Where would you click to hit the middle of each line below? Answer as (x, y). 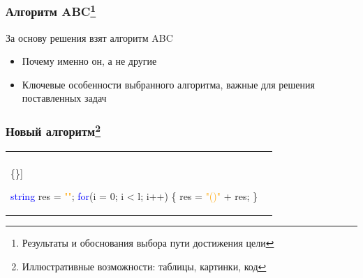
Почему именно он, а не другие (89, 61)
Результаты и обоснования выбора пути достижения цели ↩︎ (148, 243)
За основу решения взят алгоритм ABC (89, 37)
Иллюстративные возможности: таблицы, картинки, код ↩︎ (144, 266)
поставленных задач (64, 98)
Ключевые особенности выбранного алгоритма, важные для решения (168, 84)
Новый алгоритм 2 (53, 130)
